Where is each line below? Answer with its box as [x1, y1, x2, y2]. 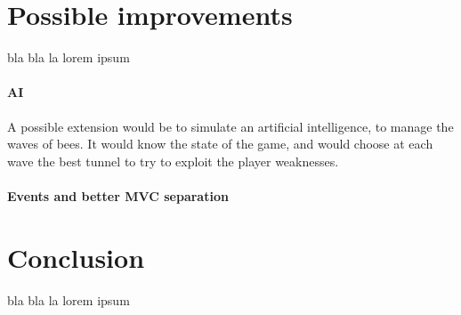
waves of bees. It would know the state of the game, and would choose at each [7, 134, 433, 153]
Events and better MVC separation [7, 186, 229, 205]
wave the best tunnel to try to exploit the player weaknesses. [7, 151, 339, 170]
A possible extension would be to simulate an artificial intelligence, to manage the [7, 117, 454, 135]
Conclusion [7, 238, 145, 275]
